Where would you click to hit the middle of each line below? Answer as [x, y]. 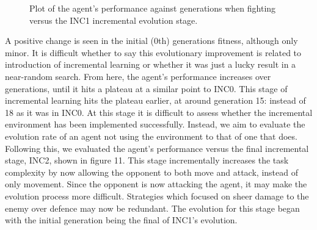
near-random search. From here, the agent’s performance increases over [138, 76]
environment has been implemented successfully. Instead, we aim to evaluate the [155, 124]
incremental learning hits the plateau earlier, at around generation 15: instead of [155, 100]
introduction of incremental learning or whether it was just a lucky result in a [151, 64]
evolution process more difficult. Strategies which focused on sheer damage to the [157, 196]
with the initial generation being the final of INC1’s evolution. [121, 220]
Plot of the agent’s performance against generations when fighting [153, 8]
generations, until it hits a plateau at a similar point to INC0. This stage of [146, 88]
